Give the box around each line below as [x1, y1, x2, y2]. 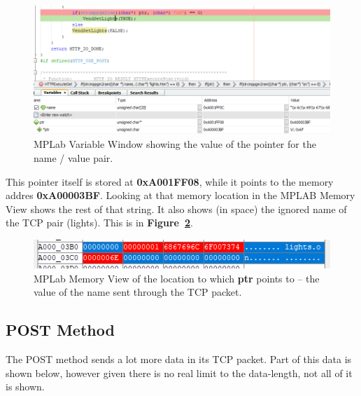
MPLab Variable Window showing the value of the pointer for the [34, 137, 316, 151]
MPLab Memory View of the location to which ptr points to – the [34, 271, 320, 285]
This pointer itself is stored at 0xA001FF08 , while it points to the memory [6, 174, 334, 189]
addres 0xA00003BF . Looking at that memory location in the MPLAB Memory [6, 188, 355, 203]
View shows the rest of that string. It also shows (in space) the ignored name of [6, 201, 347, 216]
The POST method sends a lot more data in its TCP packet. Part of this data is [6, 352, 352, 367]
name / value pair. [34, 151, 113, 165]
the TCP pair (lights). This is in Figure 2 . [6, 215, 193, 230]
